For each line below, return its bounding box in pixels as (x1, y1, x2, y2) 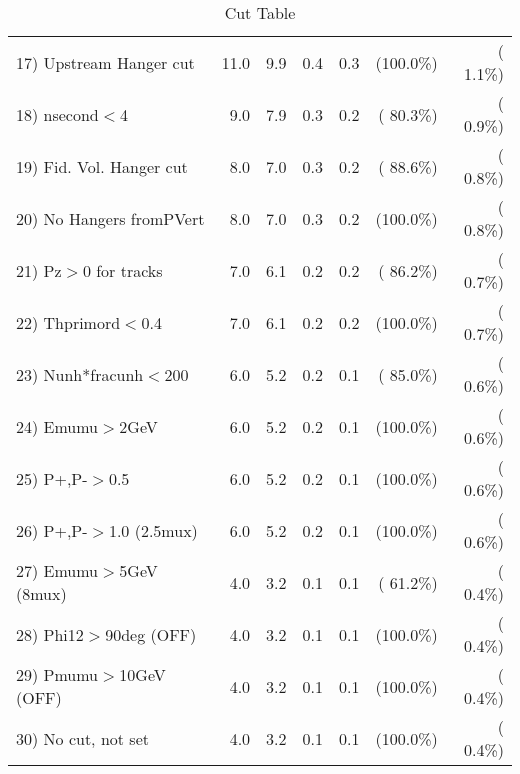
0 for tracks (82, 258, 163, 282)
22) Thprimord (16, 310, 121, 334)
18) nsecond (16, 102, 99, 126)
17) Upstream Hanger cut (16, 50, 195, 74)
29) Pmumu (16, 663, 99, 686)
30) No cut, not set (16, 726, 149, 750)
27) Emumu (16, 559, 99, 582)
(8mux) (16, 582, 67, 605)
